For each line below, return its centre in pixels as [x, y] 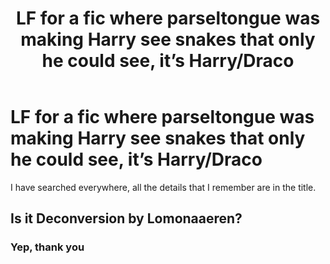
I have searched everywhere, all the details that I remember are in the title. [163, 187]
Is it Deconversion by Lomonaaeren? [126, 218]
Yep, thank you [47, 247]
